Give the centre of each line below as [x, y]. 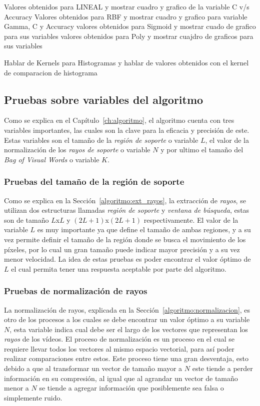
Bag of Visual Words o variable [52, 159]
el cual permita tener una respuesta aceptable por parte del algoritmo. [119, 268]
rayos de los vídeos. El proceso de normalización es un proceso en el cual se [119, 339]
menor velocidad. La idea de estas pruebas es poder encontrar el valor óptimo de [127, 259]
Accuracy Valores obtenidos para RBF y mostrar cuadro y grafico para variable [126, 16]
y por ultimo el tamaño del [202, 150]
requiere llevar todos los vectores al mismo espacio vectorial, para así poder [119, 348]
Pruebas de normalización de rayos [76, 291]
